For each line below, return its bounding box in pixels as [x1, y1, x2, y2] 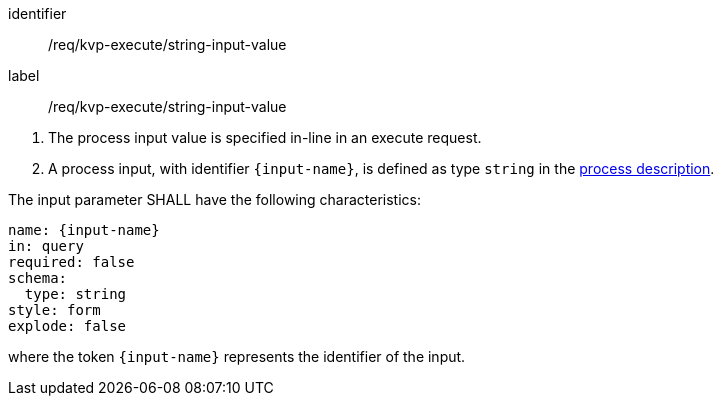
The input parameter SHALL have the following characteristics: [8, 191, 421, 208]
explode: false [8, 318, 127, 334]
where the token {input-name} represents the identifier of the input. [8, 348, 466, 365]
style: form [8, 302, 101, 318]
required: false [8, 254, 135, 270]
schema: [8, 270, 68, 286]
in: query [8, 238, 84, 254]
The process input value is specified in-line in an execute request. [48, 129, 482, 146]
